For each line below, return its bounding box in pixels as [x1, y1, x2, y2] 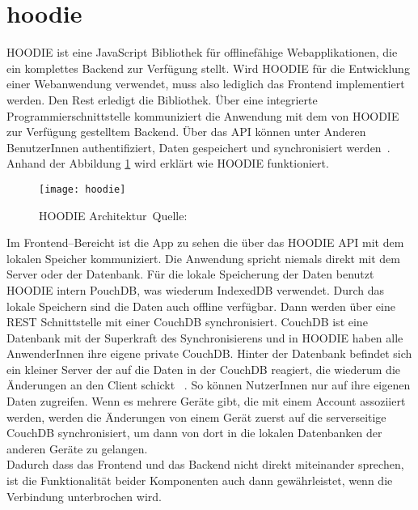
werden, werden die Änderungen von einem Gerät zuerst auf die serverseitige [6, 408, 386, 425]
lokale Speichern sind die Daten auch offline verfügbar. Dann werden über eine [6, 297, 395, 314]
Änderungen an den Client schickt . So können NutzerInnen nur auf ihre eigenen [6, 376, 411, 393]
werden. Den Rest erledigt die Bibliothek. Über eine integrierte [6, 91, 318, 108]
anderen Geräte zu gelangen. [6, 440, 148, 457]
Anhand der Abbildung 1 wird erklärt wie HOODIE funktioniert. [6, 155, 329, 172]
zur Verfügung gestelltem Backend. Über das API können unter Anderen [6, 123, 366, 140]
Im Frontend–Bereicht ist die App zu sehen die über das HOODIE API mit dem [6, 234, 404, 251]
